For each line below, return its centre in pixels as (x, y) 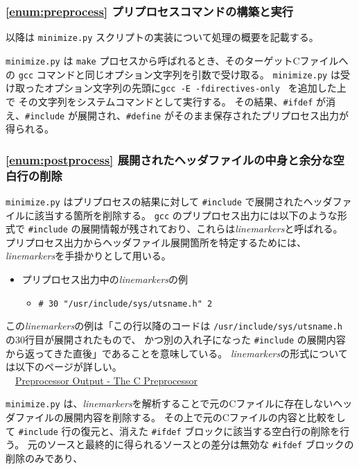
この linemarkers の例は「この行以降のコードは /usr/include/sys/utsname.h (174, 326)
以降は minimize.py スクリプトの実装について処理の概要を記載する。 (162, 37)
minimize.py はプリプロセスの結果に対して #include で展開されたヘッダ (169, 201)
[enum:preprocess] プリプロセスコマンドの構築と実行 (150, 11)
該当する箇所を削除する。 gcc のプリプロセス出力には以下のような (186, 215)
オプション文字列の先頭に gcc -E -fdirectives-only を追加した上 (195, 88)
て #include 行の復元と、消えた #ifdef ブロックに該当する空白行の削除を (173, 430)
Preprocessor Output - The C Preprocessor (107, 380)
